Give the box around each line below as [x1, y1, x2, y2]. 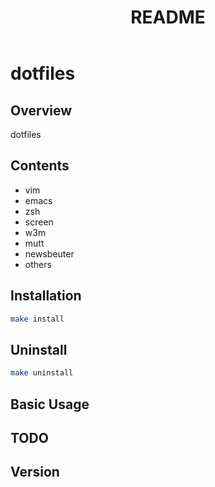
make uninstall [10, 368, 74, 378]
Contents [10, 157, 70, 175]
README [130, 6, 206, 29]
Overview [10, 102, 73, 119]
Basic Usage [10, 396, 90, 413]
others [24, 258, 52, 270]
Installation [10, 287, 82, 305]
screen [24, 216, 54, 228]
